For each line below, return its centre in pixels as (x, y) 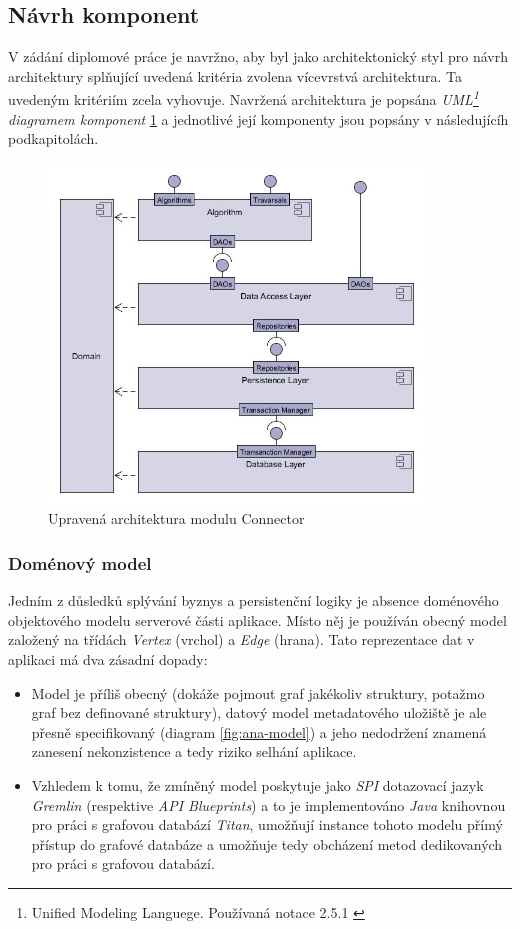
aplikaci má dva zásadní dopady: (108, 658)
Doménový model (80, 562)
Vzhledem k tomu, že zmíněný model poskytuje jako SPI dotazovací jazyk (257, 784)
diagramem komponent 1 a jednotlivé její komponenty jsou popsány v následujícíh (258, 118)
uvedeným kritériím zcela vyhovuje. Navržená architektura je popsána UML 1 (243, 98)
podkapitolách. (53, 138)
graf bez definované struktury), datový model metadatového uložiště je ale (259, 712)
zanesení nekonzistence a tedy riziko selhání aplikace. (194, 751)
